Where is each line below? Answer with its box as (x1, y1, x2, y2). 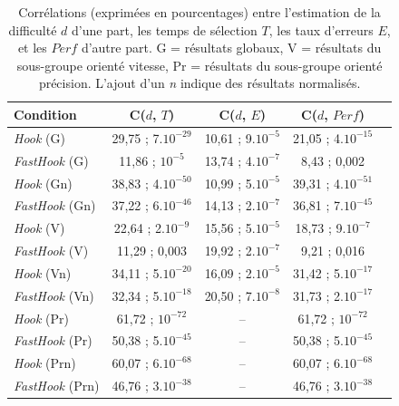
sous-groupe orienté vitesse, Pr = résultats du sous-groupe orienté (16, 55, 383, 74)
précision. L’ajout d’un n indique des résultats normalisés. (38, 73, 361, 92)
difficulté (8, 20, 57, 39)
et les (17, 38, 47, 57)
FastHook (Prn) (14, 376, 100, 395)
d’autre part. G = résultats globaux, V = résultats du (81, 38, 382, 57)
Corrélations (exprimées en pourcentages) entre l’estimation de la (18, 3, 381, 21)
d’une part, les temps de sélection (72, 20, 258, 39)
